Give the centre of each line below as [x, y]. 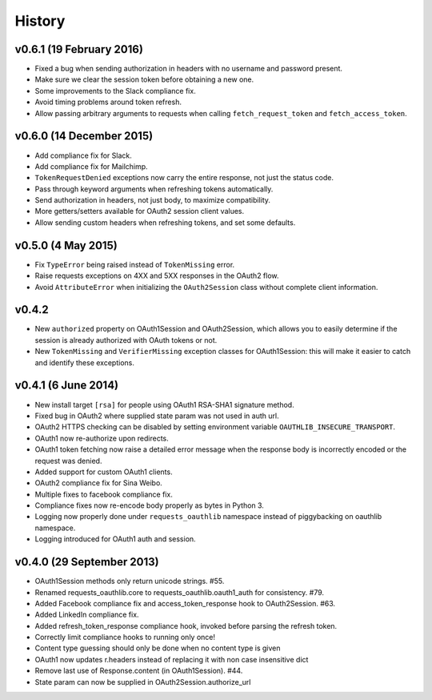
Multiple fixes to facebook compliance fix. [104, 494]
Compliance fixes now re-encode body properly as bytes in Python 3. [149, 505]
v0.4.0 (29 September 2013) [87, 562]
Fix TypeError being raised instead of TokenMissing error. [135, 264]
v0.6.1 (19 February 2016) [79, 49]
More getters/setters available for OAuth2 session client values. [140, 211]
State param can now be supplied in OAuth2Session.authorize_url [143, 682]
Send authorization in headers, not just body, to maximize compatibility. [153, 200]
